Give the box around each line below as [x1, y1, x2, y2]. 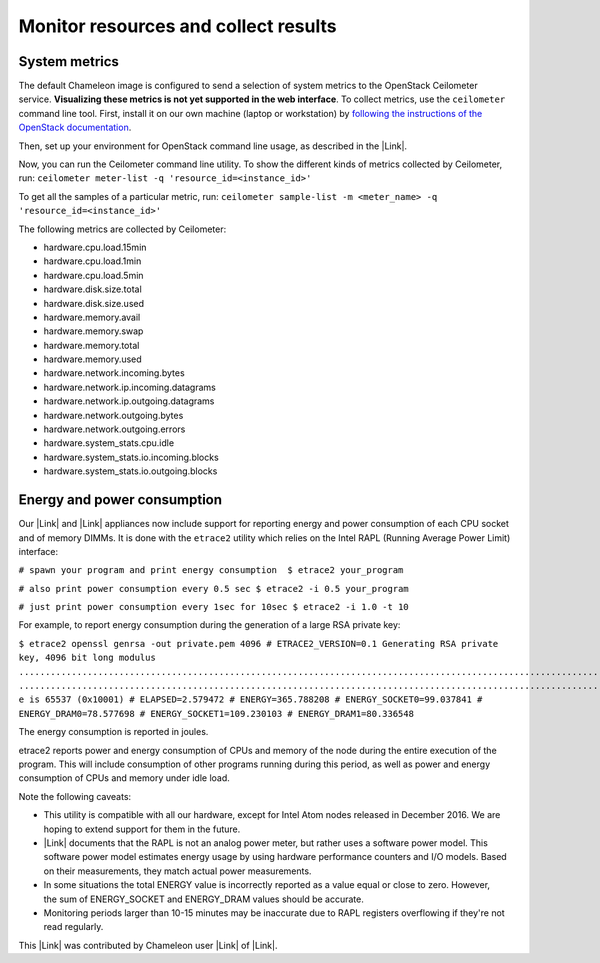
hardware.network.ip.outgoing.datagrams [43, 395, 215, 407]
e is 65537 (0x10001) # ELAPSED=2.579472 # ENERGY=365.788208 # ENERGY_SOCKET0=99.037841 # [18, 694, 483, 705]
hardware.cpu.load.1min [43, 255, 142, 267]
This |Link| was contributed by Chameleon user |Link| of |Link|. [18, 939, 278, 951]
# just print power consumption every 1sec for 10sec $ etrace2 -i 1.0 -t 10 [18, 601, 409, 613]
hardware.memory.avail [43, 311, 141, 323]
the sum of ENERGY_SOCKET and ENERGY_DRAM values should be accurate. [43, 893, 364, 905]
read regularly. [43, 921, 104, 933]
